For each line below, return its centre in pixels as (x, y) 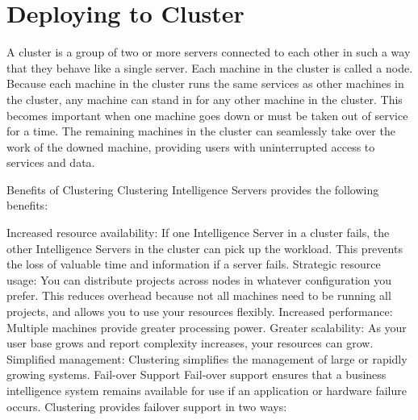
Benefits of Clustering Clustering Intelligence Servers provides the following (193, 189)
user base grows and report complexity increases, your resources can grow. (190, 343)
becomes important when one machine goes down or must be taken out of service (207, 115)
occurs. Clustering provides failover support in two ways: (147, 406)
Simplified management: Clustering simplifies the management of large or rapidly (207, 358)
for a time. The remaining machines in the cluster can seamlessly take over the (201, 131)
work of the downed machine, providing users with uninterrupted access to (191, 146)
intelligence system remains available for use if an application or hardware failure (207, 390)
